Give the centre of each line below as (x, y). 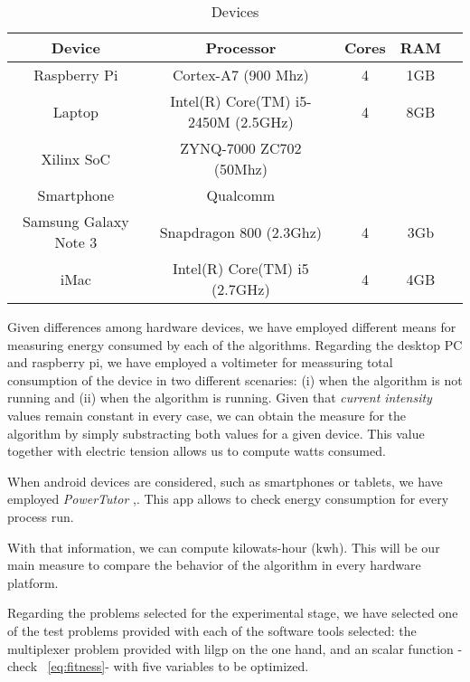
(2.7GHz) (241, 289)
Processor (241, 47)
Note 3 (76, 242)
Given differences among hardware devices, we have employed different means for (232, 327)
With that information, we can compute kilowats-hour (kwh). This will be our (224, 547)
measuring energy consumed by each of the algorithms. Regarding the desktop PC (235, 344)
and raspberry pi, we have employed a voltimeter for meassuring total (200, 362)
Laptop (75, 111)
